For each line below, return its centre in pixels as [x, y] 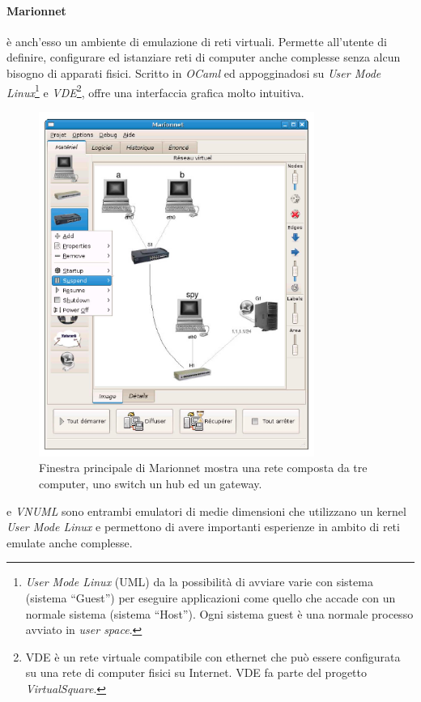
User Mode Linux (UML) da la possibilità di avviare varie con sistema [199, 582]
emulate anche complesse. [70, 542]
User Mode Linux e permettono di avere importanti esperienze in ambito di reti [203, 527]
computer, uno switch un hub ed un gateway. [151, 483]
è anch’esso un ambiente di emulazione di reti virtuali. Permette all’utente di [197, 41]
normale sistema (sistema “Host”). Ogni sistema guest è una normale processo [219, 613]
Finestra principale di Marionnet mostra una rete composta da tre [203, 468]
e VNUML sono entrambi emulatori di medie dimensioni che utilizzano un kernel [206, 511]
